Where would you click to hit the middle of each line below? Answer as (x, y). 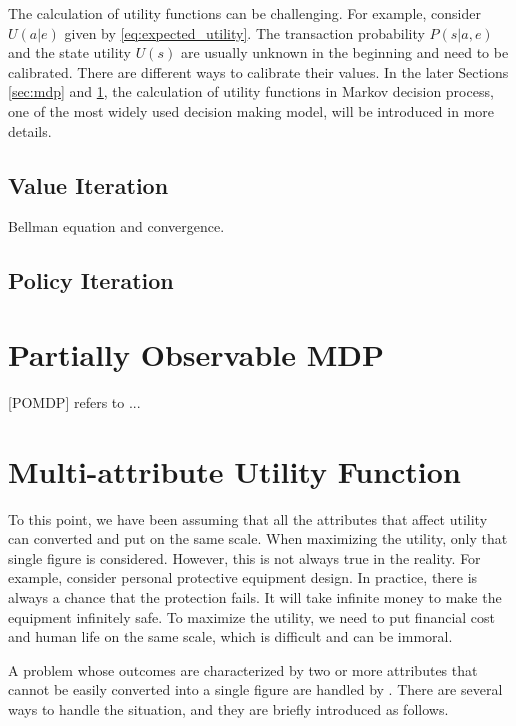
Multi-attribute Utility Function (234, 470)
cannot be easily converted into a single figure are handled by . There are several (255, 689)
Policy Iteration (91, 280)
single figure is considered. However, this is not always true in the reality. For (244, 557)
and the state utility (69, 52)
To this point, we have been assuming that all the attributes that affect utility (248, 518)
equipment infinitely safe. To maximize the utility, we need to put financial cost (252, 616)
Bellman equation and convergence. (116, 226)
